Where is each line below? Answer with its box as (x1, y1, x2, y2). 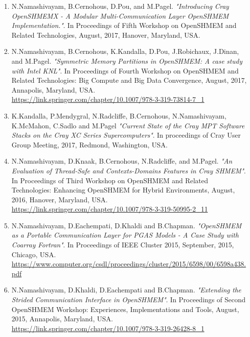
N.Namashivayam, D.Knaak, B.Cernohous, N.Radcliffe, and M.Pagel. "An (11, 156, 232, 166)
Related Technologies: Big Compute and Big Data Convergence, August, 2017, (11, 75, 247, 85)
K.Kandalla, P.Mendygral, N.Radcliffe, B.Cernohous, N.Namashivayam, (11, 110, 227, 120)
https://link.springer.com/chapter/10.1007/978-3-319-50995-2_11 (11, 204, 208, 214)
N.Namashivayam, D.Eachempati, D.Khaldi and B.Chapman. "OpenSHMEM (11, 220, 242, 230)
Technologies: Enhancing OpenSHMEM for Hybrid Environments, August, (11, 185, 235, 195)
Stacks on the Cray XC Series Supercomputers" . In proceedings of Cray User (11, 130, 241, 140)
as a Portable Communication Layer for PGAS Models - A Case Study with (11, 230, 239, 240)
